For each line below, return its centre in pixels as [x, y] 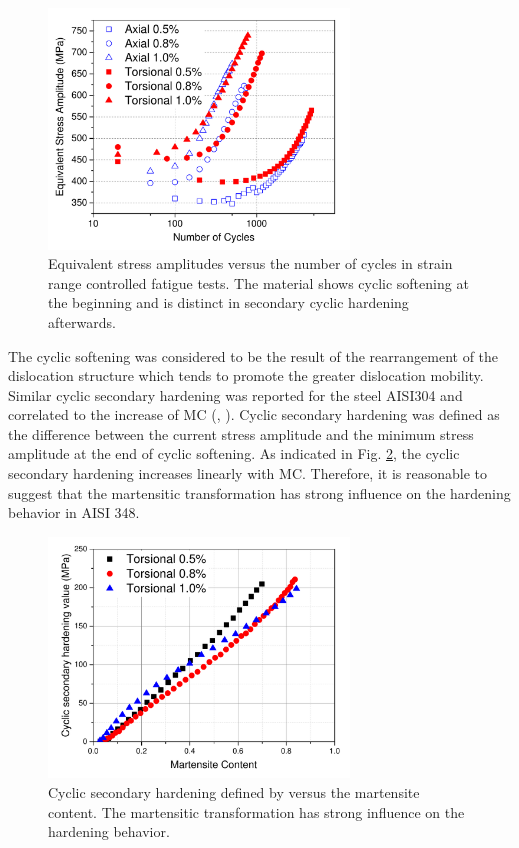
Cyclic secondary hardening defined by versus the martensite [234, 791]
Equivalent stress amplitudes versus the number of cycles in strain [250, 263]
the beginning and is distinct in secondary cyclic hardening [228, 302]
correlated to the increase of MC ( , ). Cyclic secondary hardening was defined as [254, 414]
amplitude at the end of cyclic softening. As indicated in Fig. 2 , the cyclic [234, 453]
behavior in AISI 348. [74, 512]
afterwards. [82, 321]
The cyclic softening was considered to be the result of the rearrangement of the [253, 355]
